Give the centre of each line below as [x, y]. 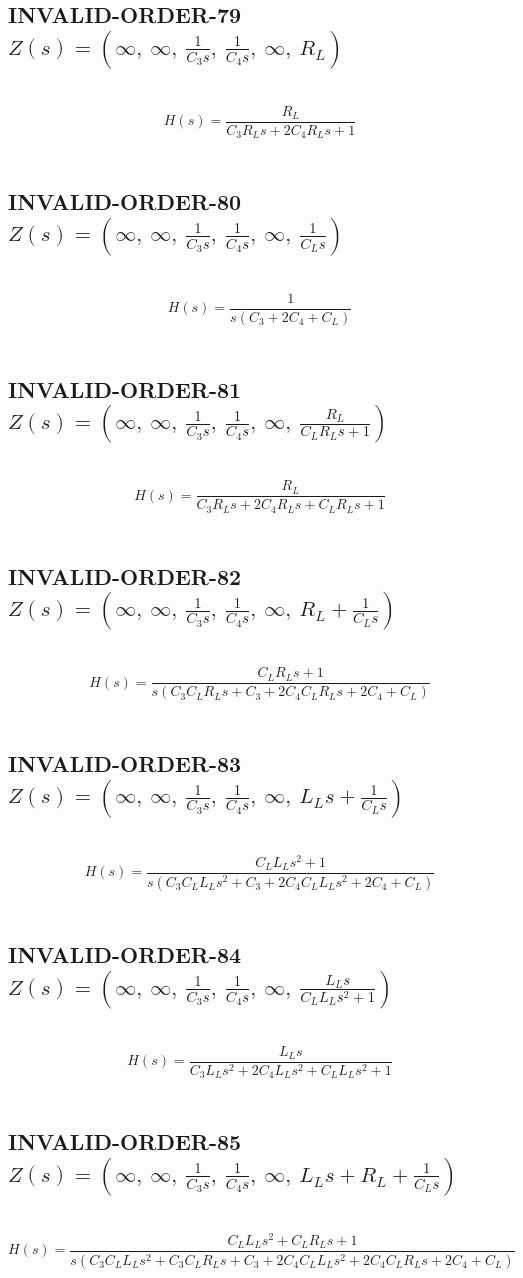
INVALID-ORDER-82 [125, 575]
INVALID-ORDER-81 [125, 388]
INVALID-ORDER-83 [125, 763]
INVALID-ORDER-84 [125, 954]
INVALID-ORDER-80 [125, 201]
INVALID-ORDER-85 [125, 1141]
